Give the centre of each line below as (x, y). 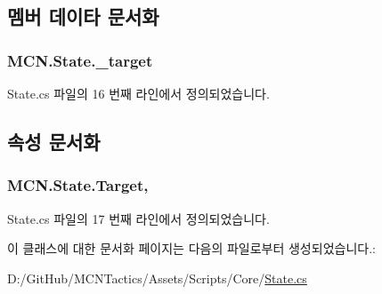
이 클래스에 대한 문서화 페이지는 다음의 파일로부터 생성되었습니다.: (191, 248)
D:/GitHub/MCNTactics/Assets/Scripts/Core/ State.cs (157, 278)
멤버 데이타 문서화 (83, 16)
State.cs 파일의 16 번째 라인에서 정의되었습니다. (138, 93)
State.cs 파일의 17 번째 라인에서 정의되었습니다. (138, 218)
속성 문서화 (54, 141)
